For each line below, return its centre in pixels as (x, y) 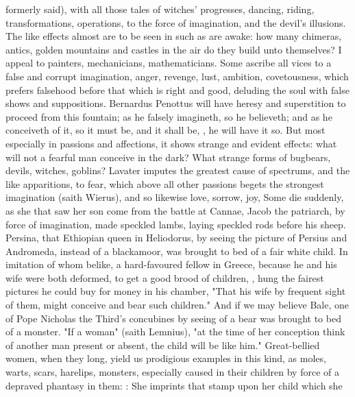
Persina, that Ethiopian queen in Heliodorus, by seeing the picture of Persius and (176, 238)
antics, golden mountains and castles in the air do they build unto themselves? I (174, 49)
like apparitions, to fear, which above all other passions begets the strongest (165, 183)
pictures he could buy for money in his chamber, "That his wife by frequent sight (176, 291)
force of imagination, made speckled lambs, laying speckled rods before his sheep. (176, 224)
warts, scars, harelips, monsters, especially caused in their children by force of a (172, 372)
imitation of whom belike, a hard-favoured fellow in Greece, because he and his (171, 264)
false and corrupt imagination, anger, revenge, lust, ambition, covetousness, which (177, 76)
